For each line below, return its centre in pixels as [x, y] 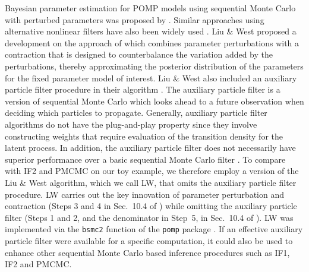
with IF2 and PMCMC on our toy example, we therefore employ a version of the [152, 171]
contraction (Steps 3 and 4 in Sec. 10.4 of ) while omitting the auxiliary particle [151, 206]
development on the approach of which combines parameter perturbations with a [152, 42]
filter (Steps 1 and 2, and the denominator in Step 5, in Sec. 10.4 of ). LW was [149, 217]
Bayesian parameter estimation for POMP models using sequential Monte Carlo [150, 8]
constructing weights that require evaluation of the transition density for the [144, 136]
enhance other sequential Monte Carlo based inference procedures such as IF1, [147, 252]
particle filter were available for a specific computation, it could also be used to [149, 240]
